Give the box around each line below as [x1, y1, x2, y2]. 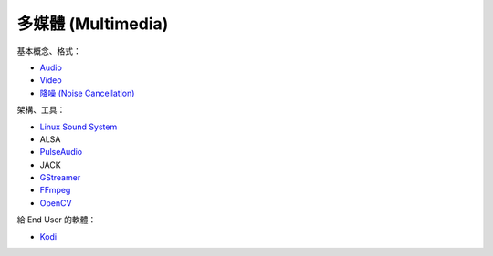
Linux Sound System [39, 121, 118, 132]
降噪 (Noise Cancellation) [39, 87, 135, 98]
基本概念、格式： [16, 46, 81, 56]
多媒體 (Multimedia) [16, 14, 169, 34]
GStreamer [39, 172, 81, 183]
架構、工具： [16, 105, 66, 116]
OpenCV [39, 197, 72, 209]
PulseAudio [39, 147, 82, 158]
